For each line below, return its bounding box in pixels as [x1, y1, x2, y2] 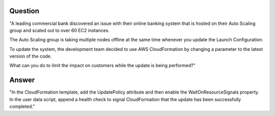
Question [9, 7, 39, 15]
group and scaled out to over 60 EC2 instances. [9, 27, 109, 33]
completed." [9, 103, 35, 109]
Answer [9, 76, 35, 84]
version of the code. [9, 53, 52, 60]
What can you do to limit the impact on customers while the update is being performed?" [9, 63, 196, 69]
